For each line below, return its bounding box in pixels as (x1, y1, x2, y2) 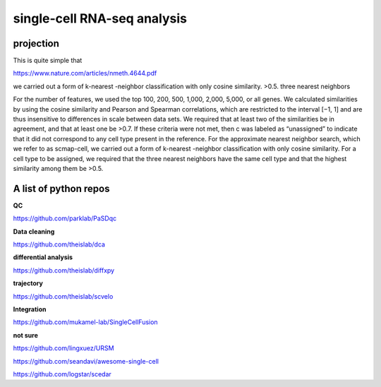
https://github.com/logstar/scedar (13, 369, 112, 378)
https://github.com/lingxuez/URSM (13, 344, 114, 352)
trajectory (13, 279, 44, 287)
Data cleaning (13, 227, 55, 236)
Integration (13, 305, 47, 314)
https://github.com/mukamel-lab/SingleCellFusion (13, 318, 158, 326)
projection (13, 37, 60, 49)
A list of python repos (13, 182, 110, 194)
